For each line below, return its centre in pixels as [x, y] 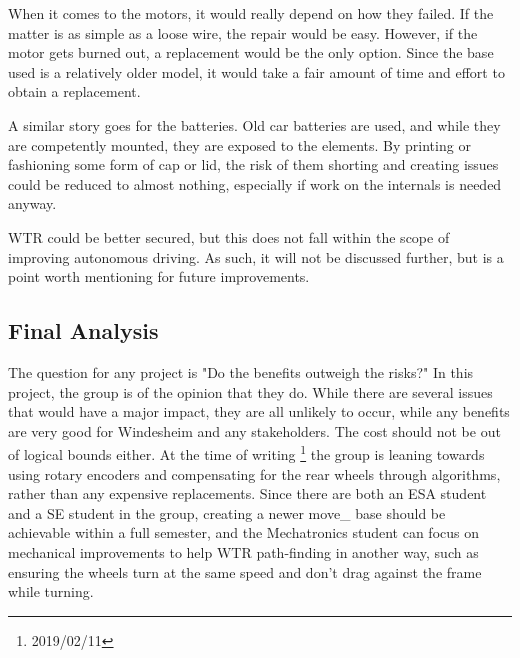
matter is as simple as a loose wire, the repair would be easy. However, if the [243, 32]
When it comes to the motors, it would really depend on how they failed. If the [251, 13]
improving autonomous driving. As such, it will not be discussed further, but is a [256, 256]
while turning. [51, 591]
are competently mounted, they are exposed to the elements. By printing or [239, 144]
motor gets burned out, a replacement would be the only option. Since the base [251, 52]
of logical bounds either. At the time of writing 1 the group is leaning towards [246, 452]
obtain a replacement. [74, 91]
